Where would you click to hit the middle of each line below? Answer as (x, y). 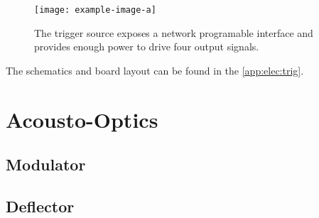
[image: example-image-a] (95, 10)
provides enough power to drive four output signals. (147, 47)
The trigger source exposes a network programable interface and (174, 32)
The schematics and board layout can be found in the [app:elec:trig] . (155, 70)
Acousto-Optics (82, 119)
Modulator (46, 164)
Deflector (40, 206)
